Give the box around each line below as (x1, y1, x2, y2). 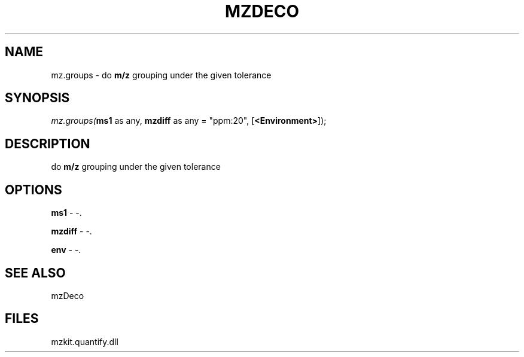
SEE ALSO (5, 265, 66, 280)
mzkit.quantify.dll (51, 336, 118, 347)
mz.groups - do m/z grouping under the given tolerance (51, 69, 272, 80)
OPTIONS (5, 182, 62, 197)
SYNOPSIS (5, 90, 70, 106)
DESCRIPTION (5, 136, 90, 151)
